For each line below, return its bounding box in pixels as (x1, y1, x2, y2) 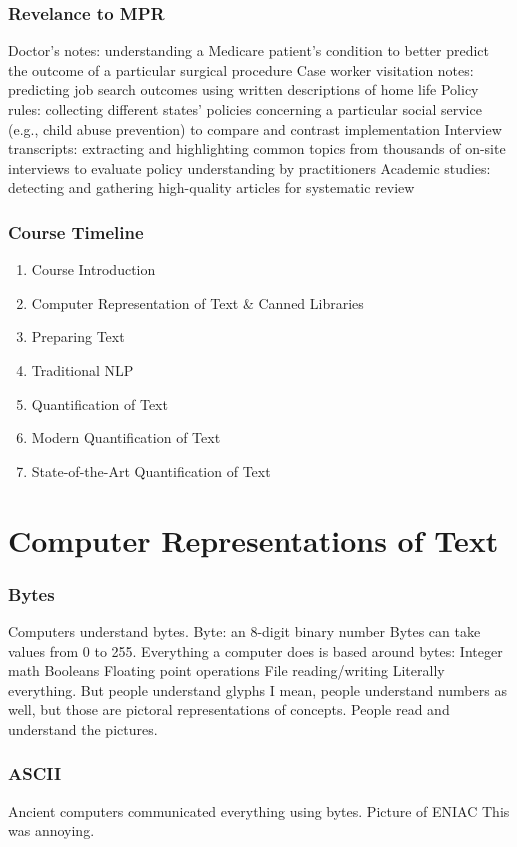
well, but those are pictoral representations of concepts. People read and (8, 699, 450, 720)
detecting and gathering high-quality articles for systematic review (8, 177, 415, 198)
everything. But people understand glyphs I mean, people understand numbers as (8, 679, 507, 700)
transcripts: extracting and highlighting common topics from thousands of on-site (8, 138, 506, 159)
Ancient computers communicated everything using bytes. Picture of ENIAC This (8, 800, 510, 821)
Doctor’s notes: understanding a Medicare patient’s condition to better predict (8, 40, 490, 61)
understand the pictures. (8, 718, 158, 739)
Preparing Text (31, 326, 125, 347)
